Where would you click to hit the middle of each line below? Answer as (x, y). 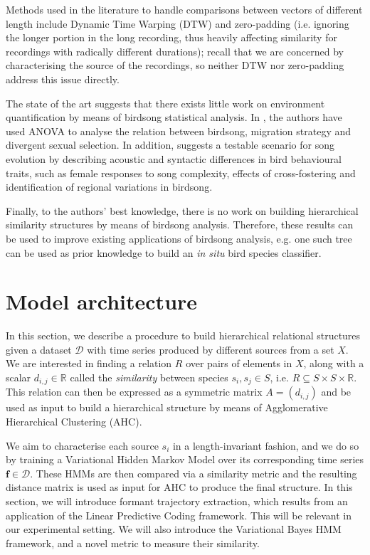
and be (336, 392)
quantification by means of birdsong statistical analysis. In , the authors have (174, 117)
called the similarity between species (149, 377)
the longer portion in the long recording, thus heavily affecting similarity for (171, 37)
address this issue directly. (63, 79)
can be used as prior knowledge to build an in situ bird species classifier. (164, 252)
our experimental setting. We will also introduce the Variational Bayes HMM (174, 529)
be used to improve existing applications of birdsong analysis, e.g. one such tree (179, 238)
